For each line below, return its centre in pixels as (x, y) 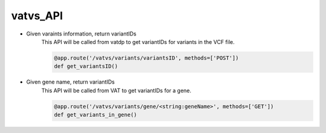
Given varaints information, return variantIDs (81, 34)
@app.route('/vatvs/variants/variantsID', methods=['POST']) (146, 58)
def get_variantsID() (86, 66)
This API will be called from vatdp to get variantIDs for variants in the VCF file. (138, 42)
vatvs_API (37, 16)
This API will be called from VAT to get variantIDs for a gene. (116, 90)
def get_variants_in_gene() (95, 115)
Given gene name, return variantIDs (70, 82)
